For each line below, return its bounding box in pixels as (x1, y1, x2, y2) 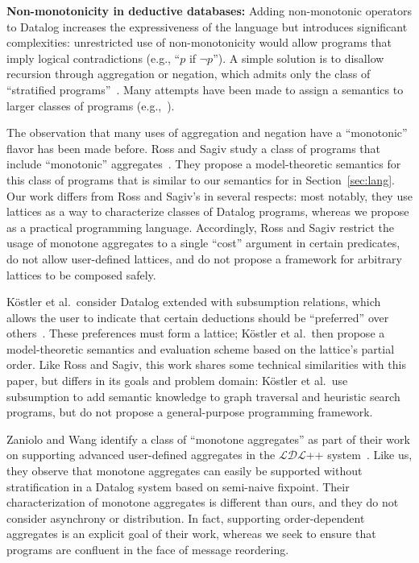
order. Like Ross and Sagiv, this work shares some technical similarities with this (6, 356, 406, 373)
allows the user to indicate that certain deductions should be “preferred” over (6, 308, 389, 325)
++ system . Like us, (305, 446, 413, 463)
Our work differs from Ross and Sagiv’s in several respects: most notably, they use (6, 187, 413, 204)
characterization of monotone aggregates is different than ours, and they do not (6, 494, 399, 511)
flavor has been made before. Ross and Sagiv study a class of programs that (6, 139, 381, 156)
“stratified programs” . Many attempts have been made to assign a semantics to (6, 81, 404, 97)
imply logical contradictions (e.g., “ (6, 49, 180, 66)
